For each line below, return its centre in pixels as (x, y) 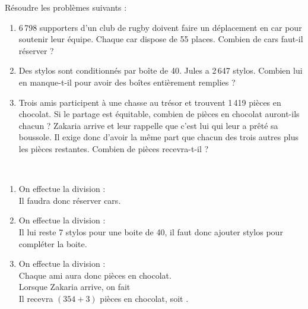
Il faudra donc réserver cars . (70, 200)
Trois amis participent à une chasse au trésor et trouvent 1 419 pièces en (150, 102)
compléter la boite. (53, 243)
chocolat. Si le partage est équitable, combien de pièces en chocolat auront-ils (159, 114)
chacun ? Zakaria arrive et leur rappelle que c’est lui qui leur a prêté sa (148, 125)
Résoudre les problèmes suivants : (66, 7)
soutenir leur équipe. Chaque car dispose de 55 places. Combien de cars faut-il (161, 39)
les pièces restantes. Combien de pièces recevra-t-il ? (114, 148)
